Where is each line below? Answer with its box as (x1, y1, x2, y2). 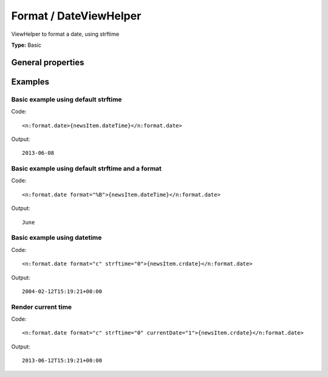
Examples (11, 76, 50, 87)
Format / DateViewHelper (11, 9, 142, 22)
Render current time (11, 302, 72, 311)
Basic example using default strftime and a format (11, 165, 162, 173)
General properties (11, 57, 84, 67)
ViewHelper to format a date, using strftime (11, 30, 120, 38)
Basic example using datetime (11, 234, 102, 242)
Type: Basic (11, 41, 42, 49)
